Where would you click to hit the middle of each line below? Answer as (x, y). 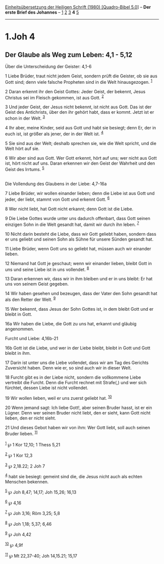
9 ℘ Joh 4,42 (18, 534)
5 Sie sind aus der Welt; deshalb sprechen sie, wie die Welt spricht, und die (81, 143)
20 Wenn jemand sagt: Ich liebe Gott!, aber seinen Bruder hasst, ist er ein (79, 407)
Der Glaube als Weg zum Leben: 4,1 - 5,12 (69, 55)
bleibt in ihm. (18, 353)
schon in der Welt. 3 (25, 118)
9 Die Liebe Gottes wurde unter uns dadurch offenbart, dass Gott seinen (78, 218)
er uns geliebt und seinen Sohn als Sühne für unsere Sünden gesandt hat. (79, 239)
